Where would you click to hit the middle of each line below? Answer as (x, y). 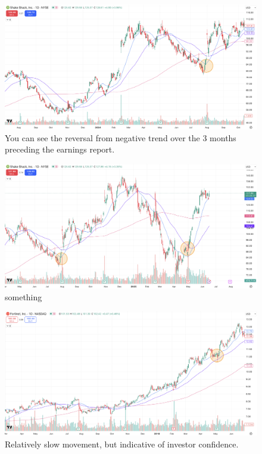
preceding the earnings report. (60, 149)
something (24, 296)
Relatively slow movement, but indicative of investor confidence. (122, 444)
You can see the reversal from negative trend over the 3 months (121, 137)
